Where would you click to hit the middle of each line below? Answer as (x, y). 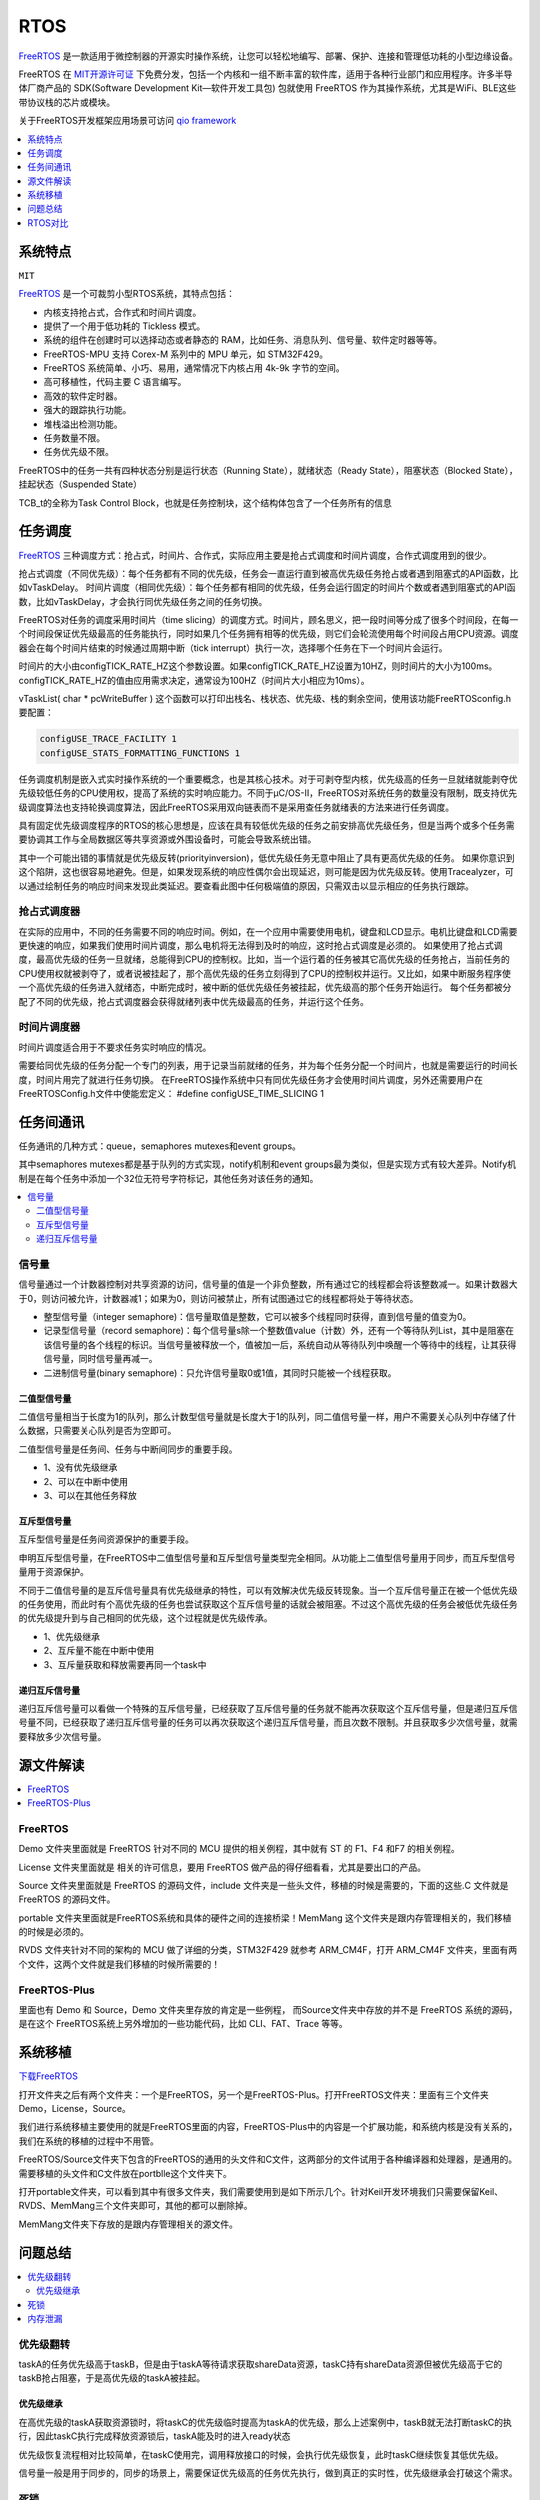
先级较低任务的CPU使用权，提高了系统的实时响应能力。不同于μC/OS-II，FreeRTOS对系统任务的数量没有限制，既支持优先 (268, 793)
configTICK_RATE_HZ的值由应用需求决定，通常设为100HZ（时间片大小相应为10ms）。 (194, 680)
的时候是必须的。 (53, 1932)
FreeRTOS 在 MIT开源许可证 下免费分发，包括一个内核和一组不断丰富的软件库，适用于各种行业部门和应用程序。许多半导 (265, 74)
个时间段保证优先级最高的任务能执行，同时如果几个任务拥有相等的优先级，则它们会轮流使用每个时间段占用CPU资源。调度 (268, 634)
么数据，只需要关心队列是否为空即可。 (97, 1431)
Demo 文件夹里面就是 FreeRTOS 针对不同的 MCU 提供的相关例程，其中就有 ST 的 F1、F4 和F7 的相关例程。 (239, 1849)
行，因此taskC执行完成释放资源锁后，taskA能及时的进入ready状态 (154, 2436)
